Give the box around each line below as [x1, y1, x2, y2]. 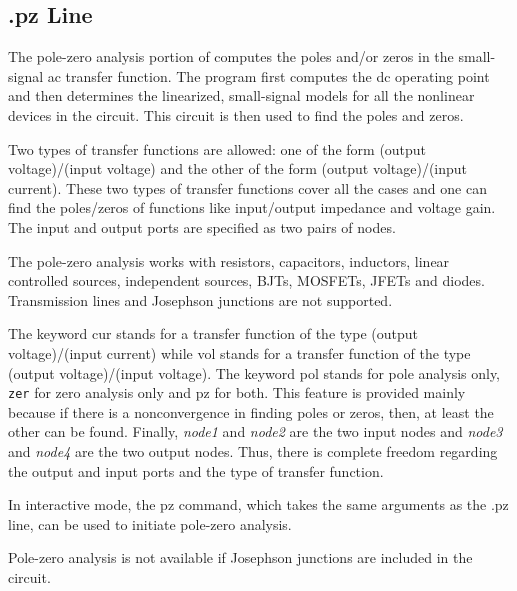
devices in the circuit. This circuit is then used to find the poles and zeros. [8, 104, 464, 125]
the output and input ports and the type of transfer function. [8, 460, 384, 481]
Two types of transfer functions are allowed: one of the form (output [8, 138, 427, 159]
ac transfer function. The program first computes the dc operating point [47, 65, 490, 86]
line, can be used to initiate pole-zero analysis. [8, 513, 292, 534]
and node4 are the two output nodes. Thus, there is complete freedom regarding [8, 440, 498, 461]
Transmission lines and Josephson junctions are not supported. [8, 289, 393, 310]
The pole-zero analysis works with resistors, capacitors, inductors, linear [8, 250, 450, 271]
